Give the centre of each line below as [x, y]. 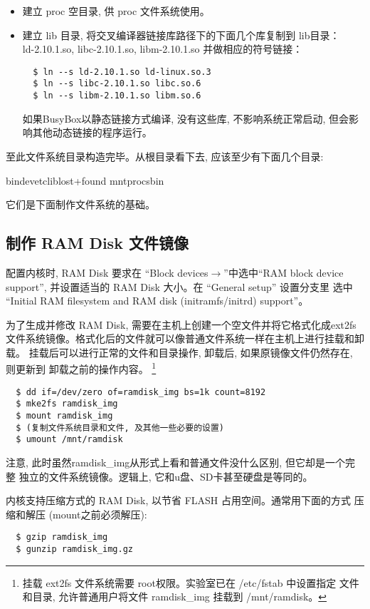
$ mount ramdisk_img [64, 416]
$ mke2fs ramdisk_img [67, 404]
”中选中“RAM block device [284, 272]
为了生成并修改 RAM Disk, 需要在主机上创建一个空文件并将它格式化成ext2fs [181, 324]
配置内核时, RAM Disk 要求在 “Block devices [107, 272]
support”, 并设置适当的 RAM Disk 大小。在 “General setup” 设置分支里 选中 [179, 286]
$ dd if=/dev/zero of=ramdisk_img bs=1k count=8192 [141, 392]
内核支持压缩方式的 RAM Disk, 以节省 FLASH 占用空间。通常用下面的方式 [179, 500]
